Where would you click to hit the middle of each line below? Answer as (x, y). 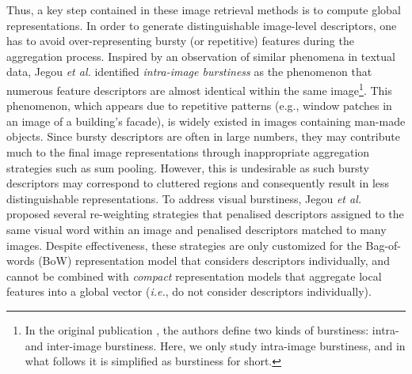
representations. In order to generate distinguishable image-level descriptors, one (202, 25)
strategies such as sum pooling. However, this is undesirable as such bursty (188, 167)
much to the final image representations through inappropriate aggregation (188, 152)
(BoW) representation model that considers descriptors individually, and (214, 261)
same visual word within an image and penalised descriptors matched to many (196, 229)
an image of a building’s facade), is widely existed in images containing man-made (206, 121)
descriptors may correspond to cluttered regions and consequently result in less (198, 183)
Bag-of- (383, 245)
